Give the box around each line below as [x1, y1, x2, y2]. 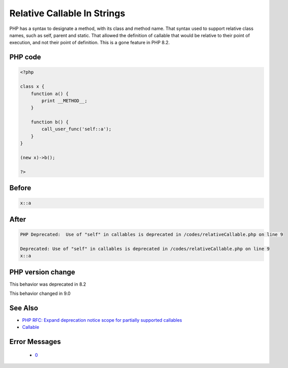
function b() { [31, 119, 69, 125]
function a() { [31, 90, 69, 97]
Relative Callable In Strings [9, 8, 126, 19]
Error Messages [9, 338, 61, 346]
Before [9, 183, 32, 193]
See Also [9, 303, 38, 312]
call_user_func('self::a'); [41, 126, 112, 132]
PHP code [9, 53, 41, 62]
